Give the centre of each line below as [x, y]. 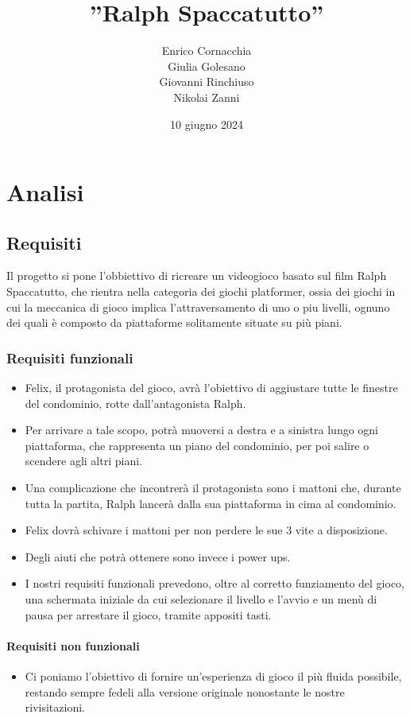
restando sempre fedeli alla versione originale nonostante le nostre [185, 691]
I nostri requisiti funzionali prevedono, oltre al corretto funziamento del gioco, [215, 583]
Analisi [45, 192]
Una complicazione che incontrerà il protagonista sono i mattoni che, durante [213, 488]
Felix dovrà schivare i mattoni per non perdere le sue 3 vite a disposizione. [206, 530]
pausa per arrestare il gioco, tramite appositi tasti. [148, 614]
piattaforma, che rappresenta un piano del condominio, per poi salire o [197, 445]
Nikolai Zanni [207, 97]
